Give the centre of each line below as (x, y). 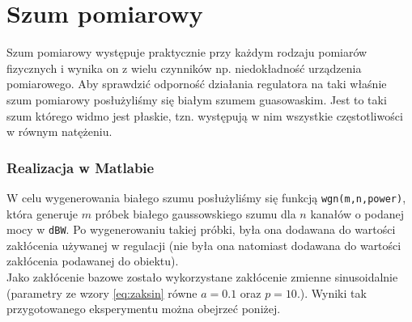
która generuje (42, 213)
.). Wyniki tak (331, 292)
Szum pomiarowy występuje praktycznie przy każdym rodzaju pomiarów (187, 52)
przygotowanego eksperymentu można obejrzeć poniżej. (144, 309)
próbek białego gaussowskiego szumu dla (195, 213)
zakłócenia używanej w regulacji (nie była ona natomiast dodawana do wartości (204, 245)
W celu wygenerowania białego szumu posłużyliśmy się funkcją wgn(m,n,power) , (206, 197)
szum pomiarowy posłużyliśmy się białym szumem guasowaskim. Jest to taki (197, 99)
